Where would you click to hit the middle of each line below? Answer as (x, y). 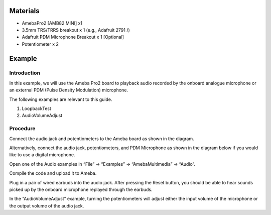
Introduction (25, 73)
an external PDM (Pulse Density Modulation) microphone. (69, 90)
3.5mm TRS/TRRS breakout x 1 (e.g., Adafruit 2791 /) (76, 30)
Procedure (22, 129)
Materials (24, 11)
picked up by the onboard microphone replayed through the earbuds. (81, 189)
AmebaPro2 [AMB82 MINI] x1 (52, 23)
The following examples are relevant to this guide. (61, 99)
